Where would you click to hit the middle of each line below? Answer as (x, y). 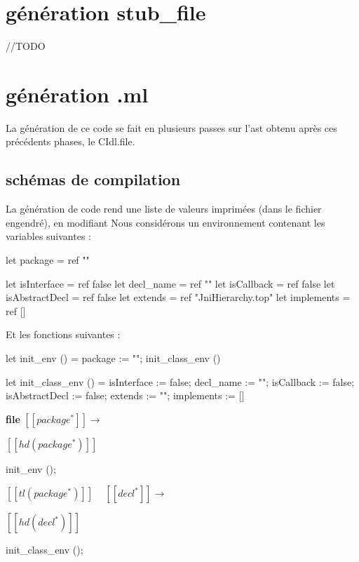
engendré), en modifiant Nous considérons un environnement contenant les (165, 222)
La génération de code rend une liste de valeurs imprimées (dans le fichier (164, 209)
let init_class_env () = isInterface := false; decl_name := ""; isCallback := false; (180, 381)
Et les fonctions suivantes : (63, 334)
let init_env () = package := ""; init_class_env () (113, 357)
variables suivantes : (48, 236)
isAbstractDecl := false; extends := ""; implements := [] (125, 395)
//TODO (26, 46)
